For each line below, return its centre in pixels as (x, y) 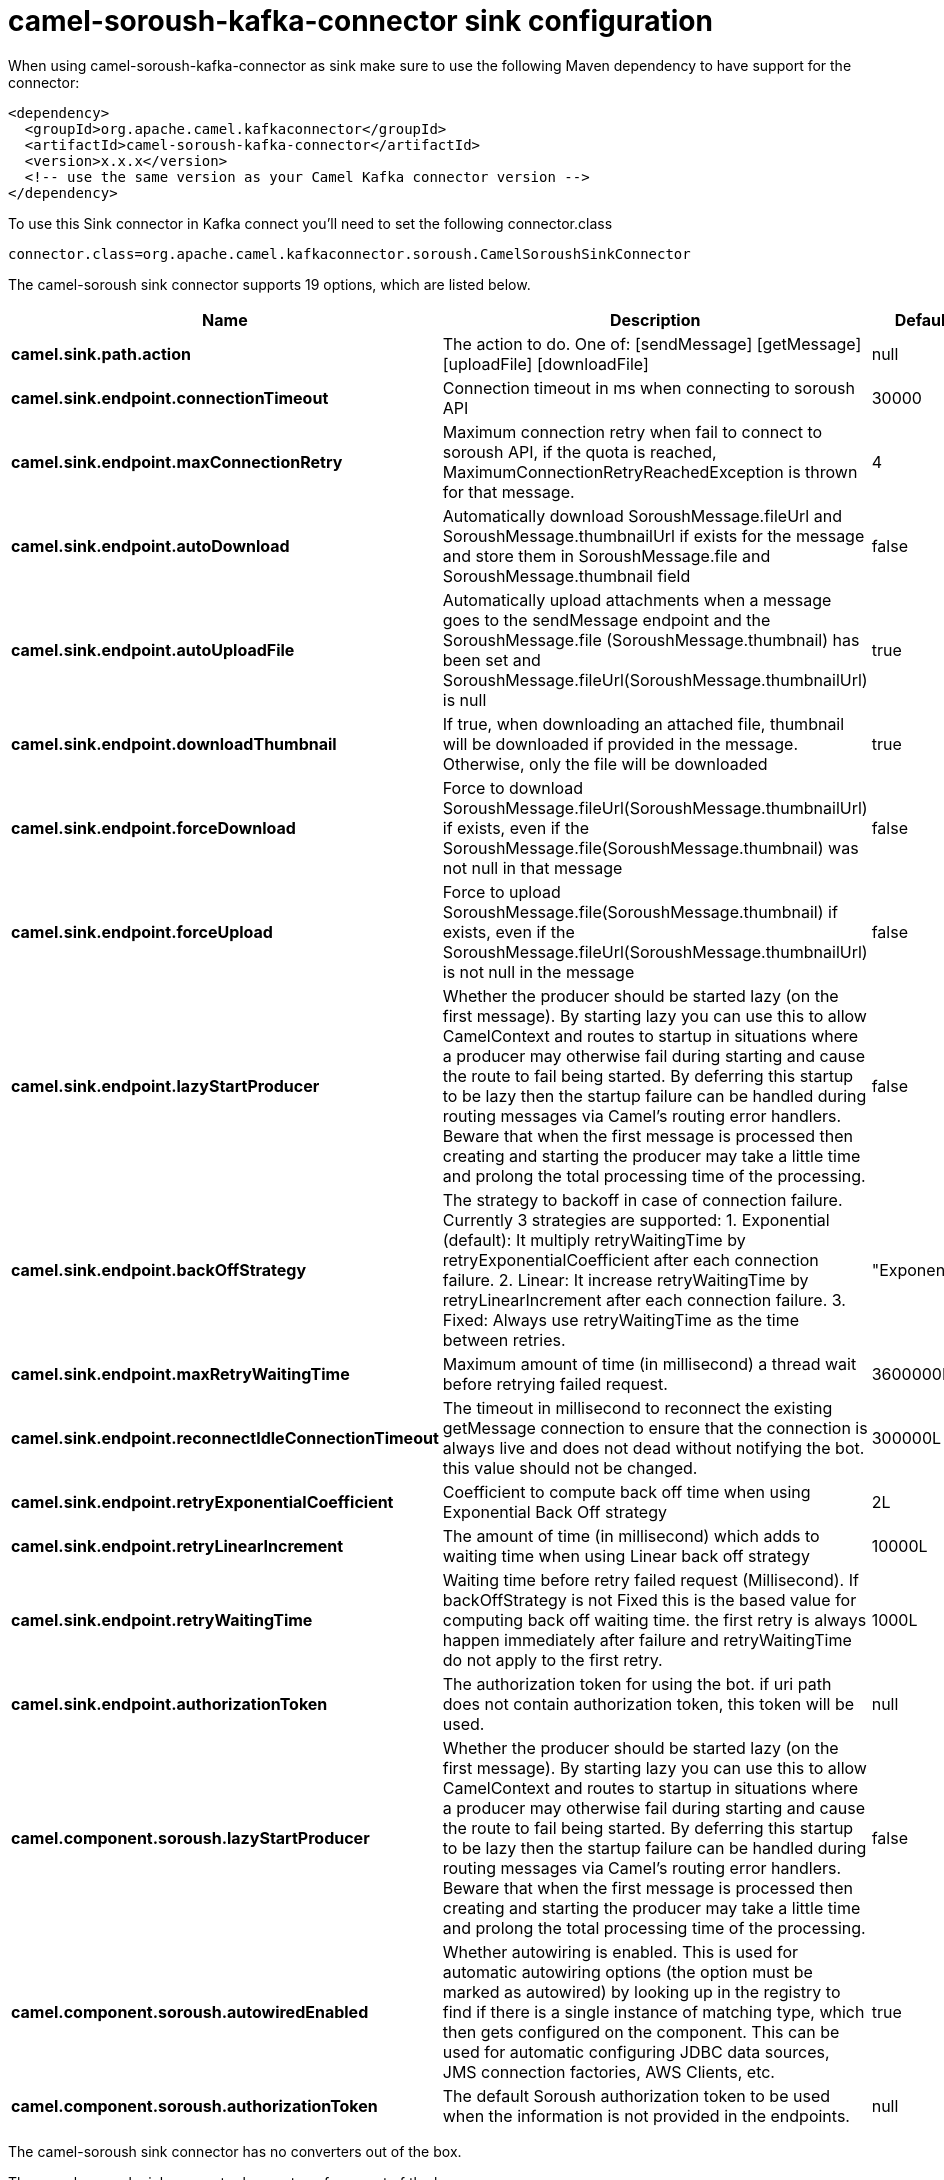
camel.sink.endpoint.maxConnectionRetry (177, 461)
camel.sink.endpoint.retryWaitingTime (162, 1619)
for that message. (508, 491)
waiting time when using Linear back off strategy (626, 1555)
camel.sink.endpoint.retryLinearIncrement (177, 1545)
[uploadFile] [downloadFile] (545, 363)
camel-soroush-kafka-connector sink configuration (360, 21)
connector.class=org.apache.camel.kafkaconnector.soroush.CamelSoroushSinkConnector (349, 253)
